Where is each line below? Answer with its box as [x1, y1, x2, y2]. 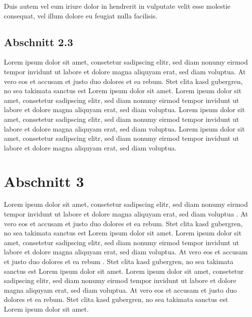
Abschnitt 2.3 [4, 34, 73, 49]
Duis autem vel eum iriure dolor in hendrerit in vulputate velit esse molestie [4, 1, 231, 11]
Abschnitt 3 [4, 171, 84, 191]
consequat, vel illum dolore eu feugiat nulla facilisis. [4, 10, 158, 20]
